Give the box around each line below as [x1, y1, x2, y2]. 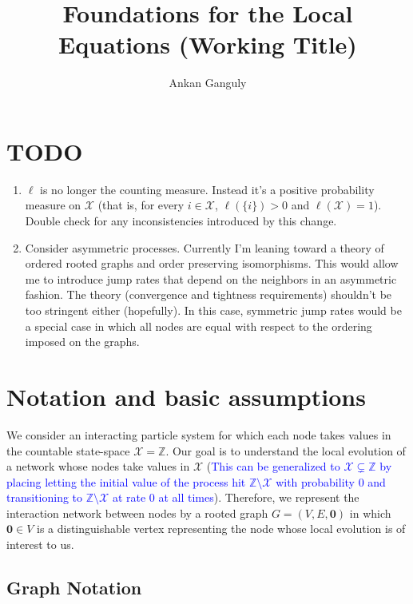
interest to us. [6, 536, 74, 553]
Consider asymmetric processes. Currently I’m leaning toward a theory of [25, 239, 384, 256]
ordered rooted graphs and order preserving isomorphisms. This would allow [25, 255, 399, 272]
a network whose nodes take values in [6, 458, 190, 475]
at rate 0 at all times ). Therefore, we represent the [112, 489, 359, 506]
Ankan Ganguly [169, 74, 247, 91]
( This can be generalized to [206, 458, 340, 475]
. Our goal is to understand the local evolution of [165, 442, 406, 459]
